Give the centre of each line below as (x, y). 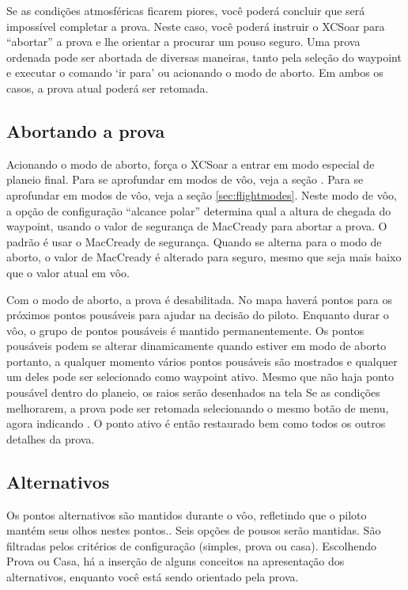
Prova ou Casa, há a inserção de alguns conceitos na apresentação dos (176, 561)
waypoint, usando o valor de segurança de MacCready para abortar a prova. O (197, 226)
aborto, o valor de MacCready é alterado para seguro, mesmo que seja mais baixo (204, 257)
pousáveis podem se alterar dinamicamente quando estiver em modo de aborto (196, 346)
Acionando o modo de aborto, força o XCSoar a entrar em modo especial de (191, 164)
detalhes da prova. (51, 438)
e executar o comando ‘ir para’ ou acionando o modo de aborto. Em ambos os (195, 72)
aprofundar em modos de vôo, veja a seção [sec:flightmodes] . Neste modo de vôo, (202, 194)
